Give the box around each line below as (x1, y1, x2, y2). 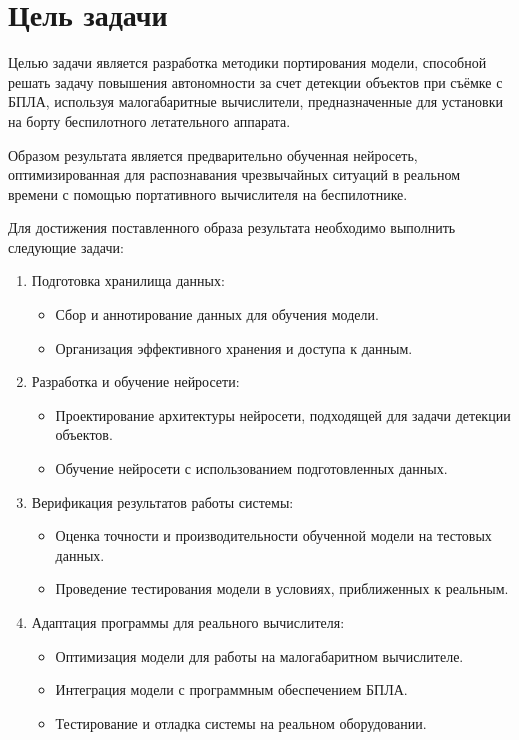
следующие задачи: (8, 236, 124, 257)
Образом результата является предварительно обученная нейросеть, (8, 144, 418, 165)
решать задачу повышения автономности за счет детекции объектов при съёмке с (8, 71, 503, 92)
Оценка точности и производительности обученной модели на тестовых (55, 525, 492, 546)
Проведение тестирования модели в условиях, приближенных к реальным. (55, 578, 509, 599)
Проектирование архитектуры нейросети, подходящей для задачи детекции (55, 404, 511, 425)
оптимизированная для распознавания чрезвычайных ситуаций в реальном (8, 164, 461, 185)
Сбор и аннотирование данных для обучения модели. (55, 304, 379, 325)
